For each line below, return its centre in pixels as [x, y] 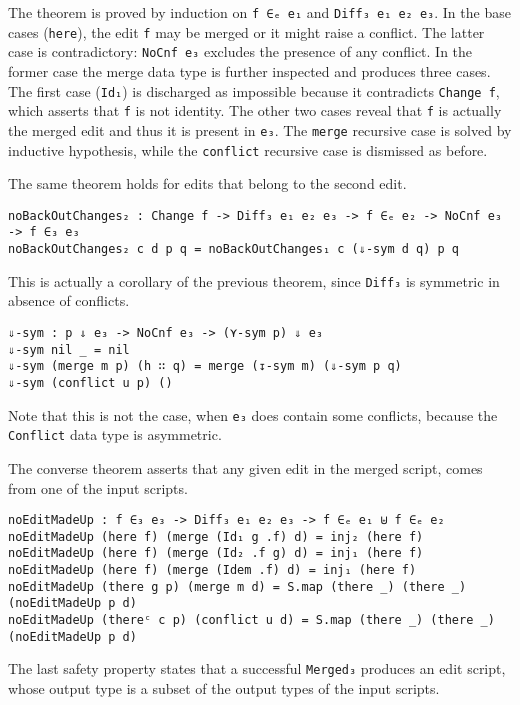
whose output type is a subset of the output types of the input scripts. [224, 688]
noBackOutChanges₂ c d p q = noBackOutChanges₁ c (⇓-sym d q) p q [234, 249]
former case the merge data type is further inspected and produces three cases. [249, 70]
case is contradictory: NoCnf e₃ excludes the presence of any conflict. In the [240, 51]
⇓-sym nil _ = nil [69, 349]
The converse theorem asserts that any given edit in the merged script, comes [245, 467]
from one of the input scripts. [98, 487]
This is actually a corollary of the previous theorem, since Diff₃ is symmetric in [254, 280]
